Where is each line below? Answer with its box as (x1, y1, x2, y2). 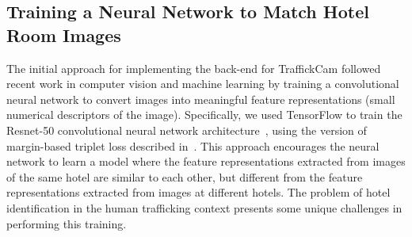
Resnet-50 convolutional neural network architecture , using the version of (6, 121, 367, 138)
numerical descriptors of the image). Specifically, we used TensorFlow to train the (6, 106, 402, 123)
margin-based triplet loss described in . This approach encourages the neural (6, 137, 380, 154)
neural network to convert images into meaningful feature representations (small (6, 90, 395, 107)
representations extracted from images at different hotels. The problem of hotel (6, 184, 391, 201)
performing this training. (6, 215, 127, 231)
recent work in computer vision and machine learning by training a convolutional (6, 75, 399, 92)
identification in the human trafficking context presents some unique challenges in (6, 199, 402, 216)
